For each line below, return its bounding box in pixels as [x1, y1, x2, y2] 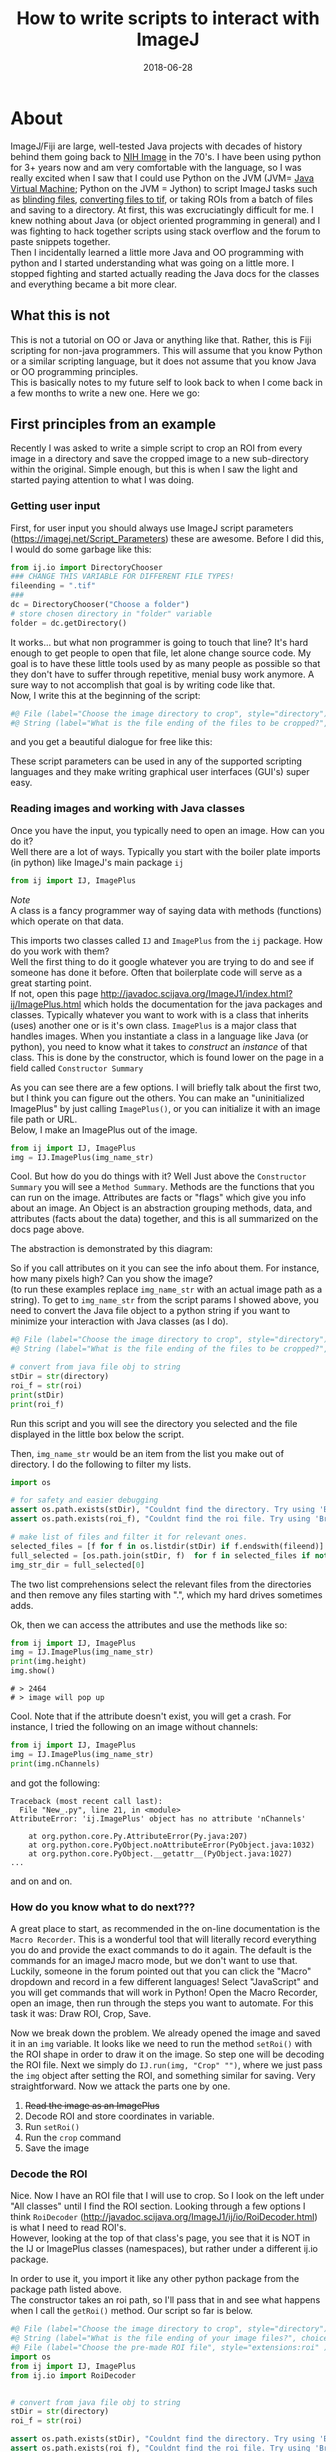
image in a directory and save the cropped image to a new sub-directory [10, 453, 309, 465]
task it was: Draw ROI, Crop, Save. [10, 2007, 152, 2019]
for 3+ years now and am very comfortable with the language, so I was [10, 161, 302, 173]
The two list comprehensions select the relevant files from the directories [10, 1578, 312, 1590]
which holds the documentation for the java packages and [83, 998, 323, 1010]
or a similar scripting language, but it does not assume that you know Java [10, 355, 317, 367]
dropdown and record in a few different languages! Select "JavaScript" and [10, 1975, 319, 1987]
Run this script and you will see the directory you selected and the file [10, 1417, 298, 1429]
